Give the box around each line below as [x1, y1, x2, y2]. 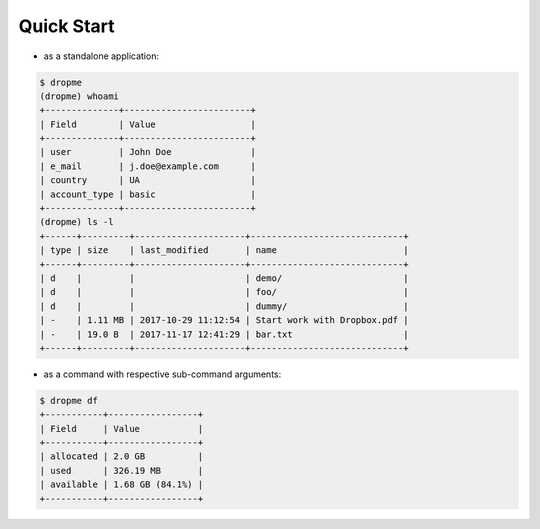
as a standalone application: [43, 50, 160, 62]
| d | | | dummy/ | [39, 300, 409, 312]
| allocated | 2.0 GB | [39, 451, 204, 462]
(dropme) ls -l [39, 216, 114, 228]
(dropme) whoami [39, 90, 120, 102]
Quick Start [18, 15, 115, 37]
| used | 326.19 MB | [39, 465, 204, 476]
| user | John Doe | [39, 146, 257, 158]
